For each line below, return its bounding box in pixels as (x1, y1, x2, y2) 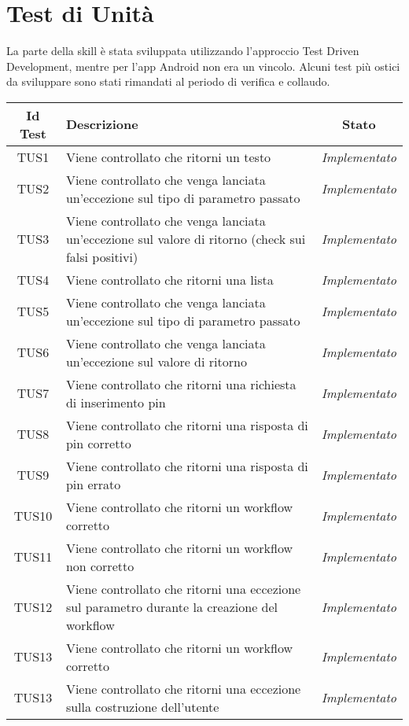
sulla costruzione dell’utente (65, 697, 219, 716)
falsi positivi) (65, 247, 138, 266)
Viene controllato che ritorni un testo (65, 147, 271, 166)
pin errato (65, 474, 121, 493)
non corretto (65, 556, 134, 575)
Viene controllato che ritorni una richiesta (65, 374, 297, 393)
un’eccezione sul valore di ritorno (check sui (65, 229, 306, 248)
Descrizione (65, 115, 138, 134)
